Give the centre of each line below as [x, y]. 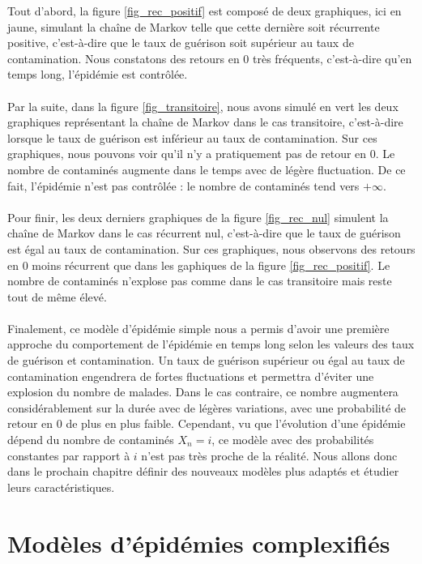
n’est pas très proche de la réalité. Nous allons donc [269, 455]
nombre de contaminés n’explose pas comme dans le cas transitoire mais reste [200, 281]
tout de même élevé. [57, 296]
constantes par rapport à [69, 455]
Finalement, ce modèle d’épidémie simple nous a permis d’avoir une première [198, 328]
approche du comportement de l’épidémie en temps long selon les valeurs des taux [211, 344]
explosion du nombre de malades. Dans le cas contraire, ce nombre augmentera [203, 392]
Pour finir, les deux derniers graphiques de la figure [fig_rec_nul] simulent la [198, 217]
